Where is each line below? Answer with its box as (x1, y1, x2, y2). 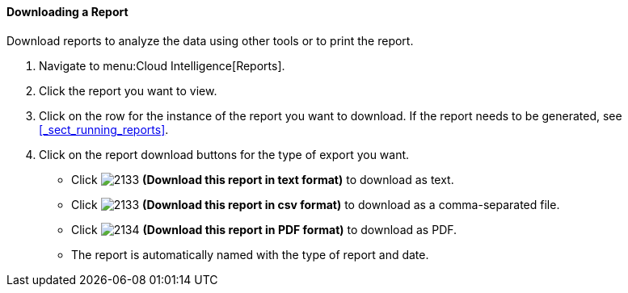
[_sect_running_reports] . (39, 122, 169, 136)
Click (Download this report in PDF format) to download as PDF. (71, 222, 457, 236)
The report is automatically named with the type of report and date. (71, 247, 429, 262)
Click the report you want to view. (39, 83, 217, 98)
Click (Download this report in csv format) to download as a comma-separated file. (71, 197, 560, 211)
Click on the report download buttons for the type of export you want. (39, 147, 410, 161)
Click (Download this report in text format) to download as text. (71, 172, 454, 186)
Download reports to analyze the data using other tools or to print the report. (6, 33, 414, 48)
